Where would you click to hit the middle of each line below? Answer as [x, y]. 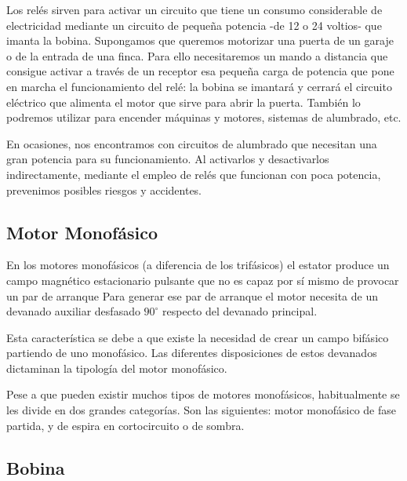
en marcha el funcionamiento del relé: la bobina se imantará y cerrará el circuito [199, 86]
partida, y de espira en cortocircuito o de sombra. [125, 425]
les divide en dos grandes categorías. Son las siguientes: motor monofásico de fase [201, 410]
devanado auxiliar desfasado [73, 311]
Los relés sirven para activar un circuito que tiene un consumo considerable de [194, 9]
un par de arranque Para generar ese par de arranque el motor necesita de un [193, 295]
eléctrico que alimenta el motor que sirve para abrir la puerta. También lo [184, 102]
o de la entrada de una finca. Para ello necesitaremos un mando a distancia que [197, 55]
